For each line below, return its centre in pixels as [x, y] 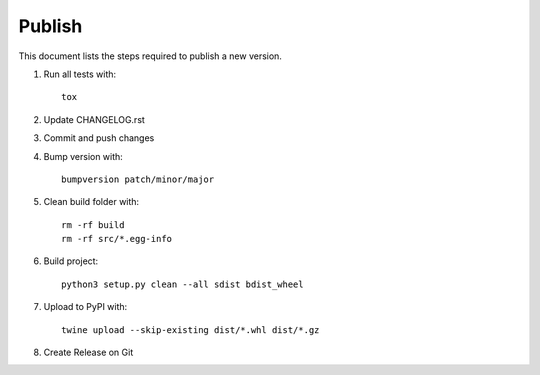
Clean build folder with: [91, 202]
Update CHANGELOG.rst [94, 119]
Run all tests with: [80, 74]
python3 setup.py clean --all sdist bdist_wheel [182, 284]
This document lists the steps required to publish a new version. [150, 56]
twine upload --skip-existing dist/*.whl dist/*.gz [190, 329]
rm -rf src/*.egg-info [117, 239]
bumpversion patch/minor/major [138, 179]
